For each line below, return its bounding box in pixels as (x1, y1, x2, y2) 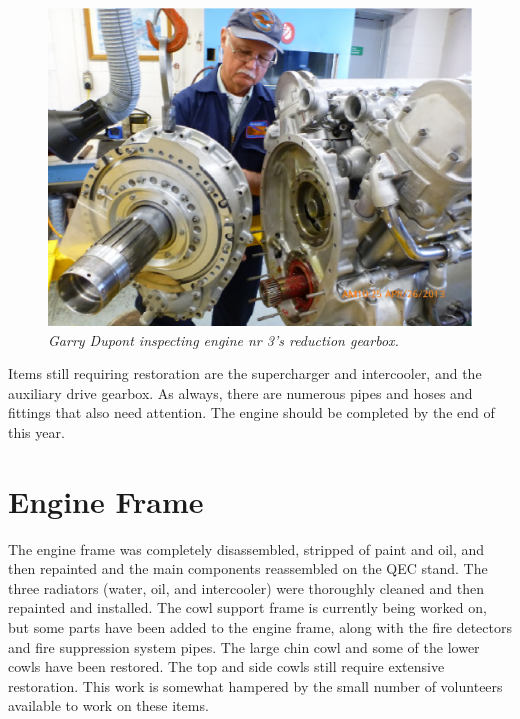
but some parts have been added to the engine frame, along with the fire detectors (8, 617, 512, 638)
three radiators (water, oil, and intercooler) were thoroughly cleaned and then (8, 577, 485, 598)
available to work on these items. (8, 695, 209, 716)
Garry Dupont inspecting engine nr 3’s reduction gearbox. (48, 329, 399, 350)
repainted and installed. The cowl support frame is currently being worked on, (8, 597, 487, 618)
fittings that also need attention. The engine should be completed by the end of (8, 402, 495, 423)
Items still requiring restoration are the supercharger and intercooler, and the (8, 363, 482, 384)
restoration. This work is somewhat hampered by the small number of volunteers (8, 675, 503, 696)
